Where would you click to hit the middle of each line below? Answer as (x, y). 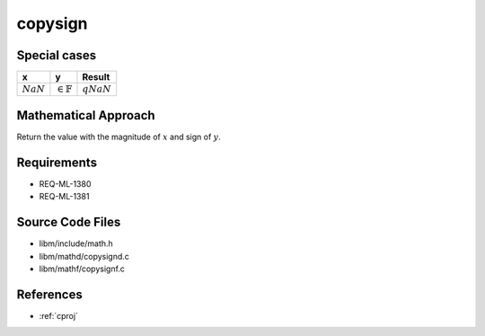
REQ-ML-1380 (65, 183)
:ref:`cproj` (58, 315)
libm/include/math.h (76, 243)
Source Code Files (69, 222)
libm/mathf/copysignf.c (82, 269)
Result (96, 77)
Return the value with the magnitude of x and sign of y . (119, 137)
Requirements (57, 162)
